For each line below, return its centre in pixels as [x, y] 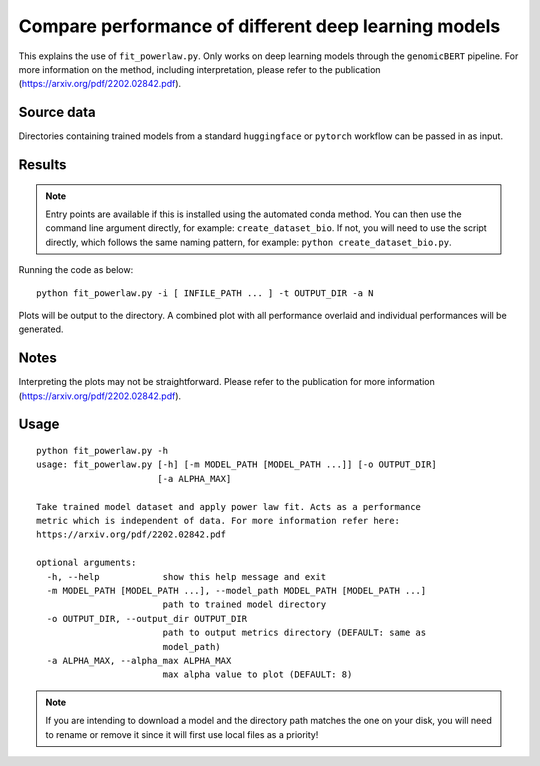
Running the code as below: [76, 270]
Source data [57, 112]
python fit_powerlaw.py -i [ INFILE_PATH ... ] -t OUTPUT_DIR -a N [205, 293]
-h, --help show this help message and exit [186, 576]
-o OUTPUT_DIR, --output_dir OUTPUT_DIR [147, 618]
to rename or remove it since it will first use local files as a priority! [182, 734]
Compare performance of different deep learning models [259, 26]
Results [42, 165]
